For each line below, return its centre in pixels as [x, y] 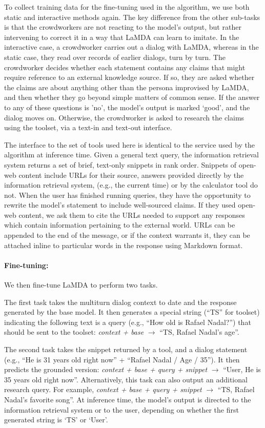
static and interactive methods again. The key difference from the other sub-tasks [132, 17]
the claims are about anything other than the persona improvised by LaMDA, [127, 87]
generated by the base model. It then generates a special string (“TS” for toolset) [132, 312]
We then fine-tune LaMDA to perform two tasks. [81, 285]
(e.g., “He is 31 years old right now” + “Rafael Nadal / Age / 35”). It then [122, 359]
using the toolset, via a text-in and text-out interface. [88, 127]
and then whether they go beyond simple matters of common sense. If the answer [132, 97]
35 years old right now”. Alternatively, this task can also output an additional [126, 379]
